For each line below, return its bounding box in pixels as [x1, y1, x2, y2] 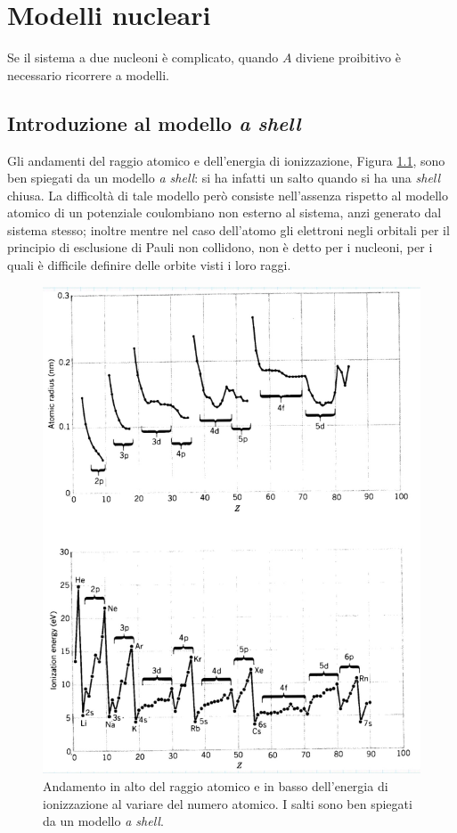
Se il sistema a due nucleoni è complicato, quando [7, 48, 279, 67]
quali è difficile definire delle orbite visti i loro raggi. [7, 256, 291, 274]
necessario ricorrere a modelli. [7, 65, 169, 84]
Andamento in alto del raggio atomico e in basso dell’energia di [43, 777, 388, 796]
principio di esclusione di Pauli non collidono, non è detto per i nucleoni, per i [7, 238, 433, 257]
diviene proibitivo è [296, 48, 401, 67]
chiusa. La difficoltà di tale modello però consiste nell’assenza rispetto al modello [7, 185, 448, 204]
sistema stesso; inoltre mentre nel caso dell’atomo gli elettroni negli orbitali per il [7, 220, 450, 239]
